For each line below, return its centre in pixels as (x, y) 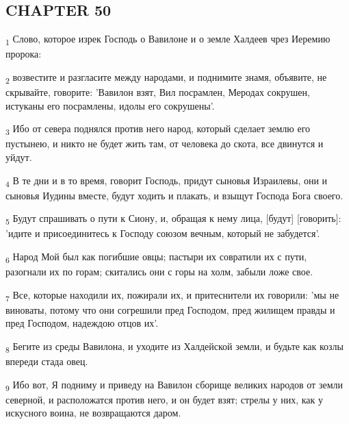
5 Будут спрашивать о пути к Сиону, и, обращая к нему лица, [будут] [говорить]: (173, 219)
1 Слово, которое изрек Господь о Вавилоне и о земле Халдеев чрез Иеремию (168, 39)
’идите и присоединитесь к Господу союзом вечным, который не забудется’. (163, 233)
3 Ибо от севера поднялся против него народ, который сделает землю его (158, 129)
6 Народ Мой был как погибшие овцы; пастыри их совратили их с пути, (156, 257)
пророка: (24, 54)
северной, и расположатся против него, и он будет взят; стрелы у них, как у (165, 399)
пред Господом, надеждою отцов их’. (82, 323)
